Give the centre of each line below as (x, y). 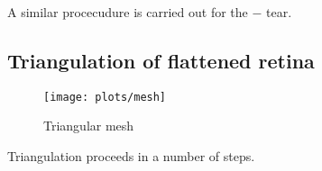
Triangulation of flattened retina (161, 60)
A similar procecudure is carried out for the (128, 12)
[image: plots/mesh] (105, 97)
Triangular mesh (89, 126)
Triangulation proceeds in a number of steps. (131, 156)
